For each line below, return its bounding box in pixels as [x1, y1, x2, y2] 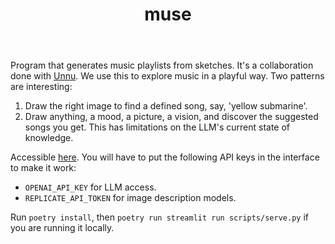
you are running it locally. [10, 222, 115, 234]
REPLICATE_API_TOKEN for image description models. [24, 192, 237, 204]
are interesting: [10, 81, 73, 93]
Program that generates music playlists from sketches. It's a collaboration [10, 59, 314, 72]
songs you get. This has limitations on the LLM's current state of [24, 121, 291, 133]
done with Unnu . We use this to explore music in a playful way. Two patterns [10, 70, 325, 82]
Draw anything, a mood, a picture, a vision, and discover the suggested [24, 111, 319, 123]
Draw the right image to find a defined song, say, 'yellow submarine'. [24, 100, 308, 112]
